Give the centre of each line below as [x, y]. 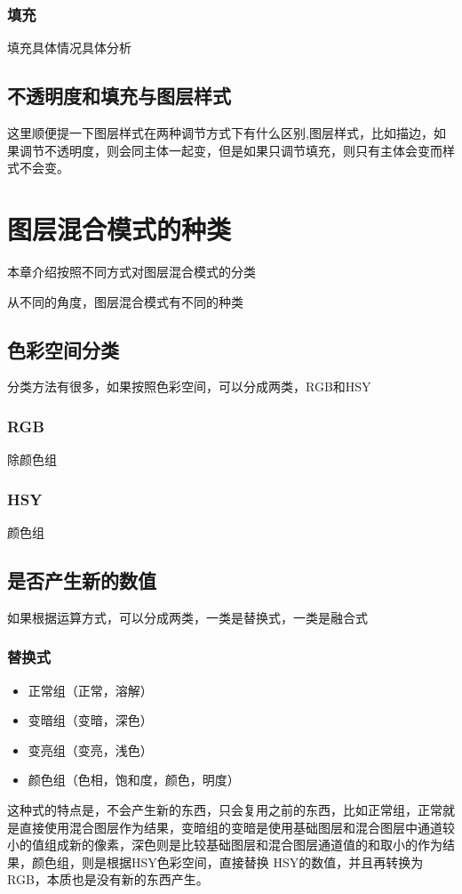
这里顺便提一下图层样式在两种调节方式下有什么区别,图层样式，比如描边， [220, 133]
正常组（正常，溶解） [90, 690]
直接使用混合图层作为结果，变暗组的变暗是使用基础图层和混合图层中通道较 [237, 827]
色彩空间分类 [63, 349]
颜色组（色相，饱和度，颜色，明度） [134, 780]
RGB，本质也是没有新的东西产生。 [108, 879]
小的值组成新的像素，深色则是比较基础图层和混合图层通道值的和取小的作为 [225, 845]
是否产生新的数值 [82, 580]
